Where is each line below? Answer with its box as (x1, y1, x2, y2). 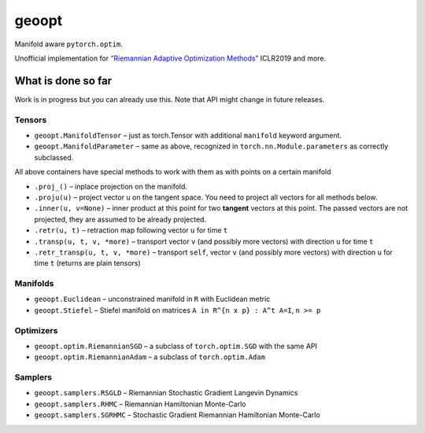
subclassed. (34, 152, 74, 162)
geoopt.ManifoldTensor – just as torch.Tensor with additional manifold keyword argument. (34, 130, 342, 140)
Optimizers (14, 325, 58, 336)
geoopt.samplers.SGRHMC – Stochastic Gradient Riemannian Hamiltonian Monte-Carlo (34, 410, 320, 420)
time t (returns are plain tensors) (34, 259, 141, 268)
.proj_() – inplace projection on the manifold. (34, 182, 188, 191)
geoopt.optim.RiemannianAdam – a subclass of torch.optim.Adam (34, 352, 265, 361)
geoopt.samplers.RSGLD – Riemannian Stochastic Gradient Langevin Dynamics (34, 388, 298, 398)
